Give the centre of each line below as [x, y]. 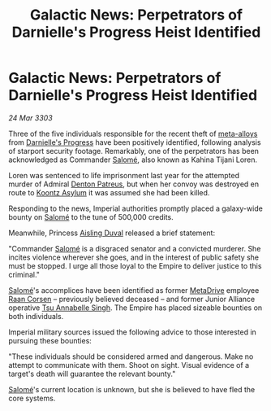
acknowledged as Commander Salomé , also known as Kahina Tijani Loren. [133, 160]
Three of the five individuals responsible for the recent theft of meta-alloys [133, 133]
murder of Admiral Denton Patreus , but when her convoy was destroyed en [134, 184]
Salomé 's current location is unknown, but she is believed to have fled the [132, 389]
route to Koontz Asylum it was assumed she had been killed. [109, 192]
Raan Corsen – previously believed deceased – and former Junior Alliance [132, 299]
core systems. [32, 398]
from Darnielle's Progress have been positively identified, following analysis [135, 142]
